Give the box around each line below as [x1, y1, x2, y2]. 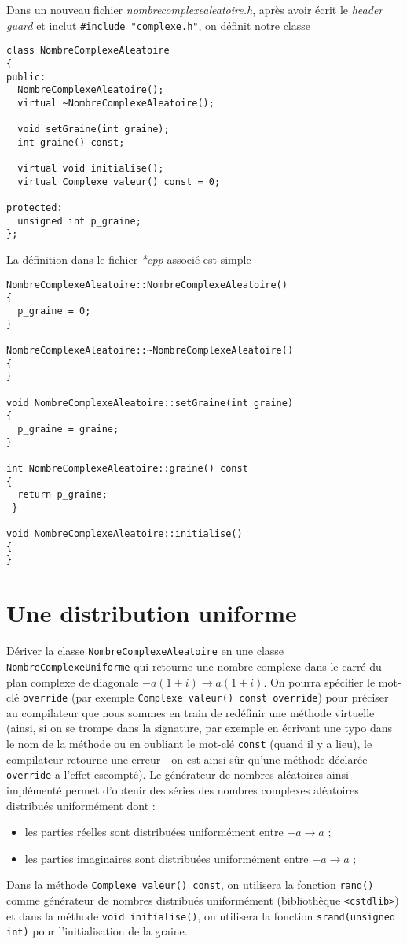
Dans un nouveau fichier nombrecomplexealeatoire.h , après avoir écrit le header [6, 2, 383, 17]
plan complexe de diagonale [6, 673, 139, 690]
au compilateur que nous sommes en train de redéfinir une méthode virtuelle [6, 704, 375, 720]
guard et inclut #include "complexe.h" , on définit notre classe [6, 17, 311, 33]
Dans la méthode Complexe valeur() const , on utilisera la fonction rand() [6, 876, 374, 893]
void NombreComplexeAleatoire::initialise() [6, 528, 243, 540]
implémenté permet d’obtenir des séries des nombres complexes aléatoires [6, 781, 359, 798]
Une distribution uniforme [6, 597, 297, 629]
